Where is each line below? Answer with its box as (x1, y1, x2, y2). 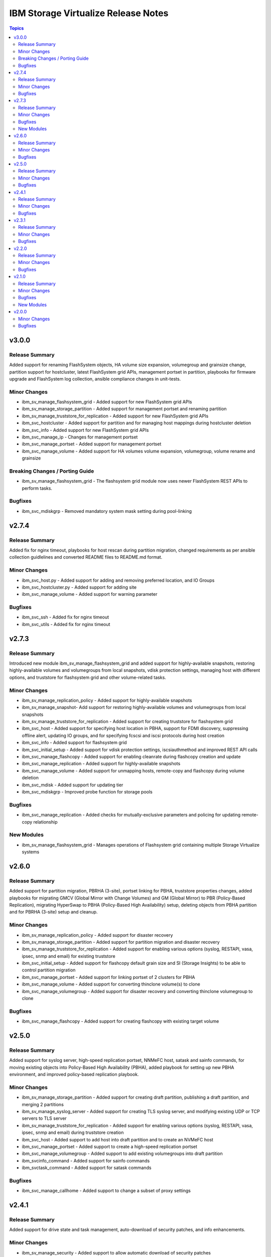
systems (22, 849, 40, 855)
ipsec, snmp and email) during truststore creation (22, 1129, 124, 1136)
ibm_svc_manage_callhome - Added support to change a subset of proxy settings (22, 1188, 191, 1194)
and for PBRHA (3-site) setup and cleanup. (9, 909, 98, 915)
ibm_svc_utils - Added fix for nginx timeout (22, 621, 110, 627)
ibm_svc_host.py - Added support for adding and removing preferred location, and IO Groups (22, 577, 215, 583)
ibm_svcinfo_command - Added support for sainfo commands (22, 1157, 150, 1163)
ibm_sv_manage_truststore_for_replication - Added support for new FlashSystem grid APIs (22, 413, 209, 419)
